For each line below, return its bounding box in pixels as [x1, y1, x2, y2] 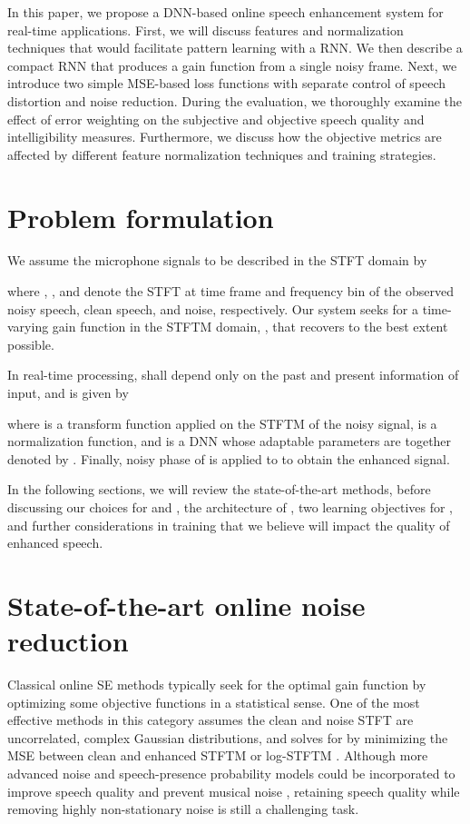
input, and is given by [7, 383, 129, 402]
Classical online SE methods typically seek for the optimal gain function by [7, 675, 426, 694]
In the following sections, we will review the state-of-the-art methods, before [7, 480, 431, 499]
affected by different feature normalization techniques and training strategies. [7, 144, 436, 164]
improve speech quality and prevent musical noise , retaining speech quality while [7, 781, 460, 800]
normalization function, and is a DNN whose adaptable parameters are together [7, 432, 452, 451]
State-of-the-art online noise [7, 586, 366, 623]
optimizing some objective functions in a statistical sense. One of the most [7, 692, 420, 711]
